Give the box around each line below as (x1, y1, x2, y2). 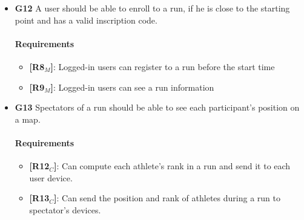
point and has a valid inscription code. (15, 13, 157, 26)
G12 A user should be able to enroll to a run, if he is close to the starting (15, 2, 290, 14)
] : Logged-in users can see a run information (50, 80, 214, 93)
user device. (29, 171, 73, 184)
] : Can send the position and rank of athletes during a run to (54, 192, 280, 204)
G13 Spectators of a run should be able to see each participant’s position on (15, 101, 300, 114)
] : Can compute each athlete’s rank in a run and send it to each (54, 160, 291, 172)
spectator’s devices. (29, 203, 101, 216)
